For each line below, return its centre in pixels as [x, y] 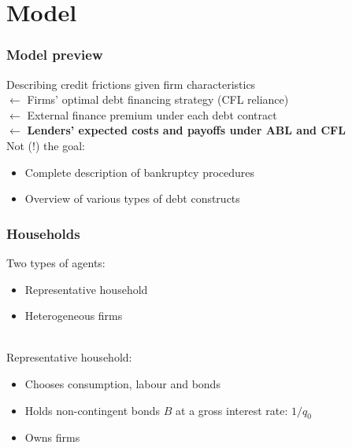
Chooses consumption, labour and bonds [122, 383]
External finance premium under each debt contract [152, 114]
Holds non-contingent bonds [93, 410]
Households [43, 233]
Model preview [55, 55]
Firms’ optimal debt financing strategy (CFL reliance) [158, 99]
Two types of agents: [56, 262]
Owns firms [52, 437]
